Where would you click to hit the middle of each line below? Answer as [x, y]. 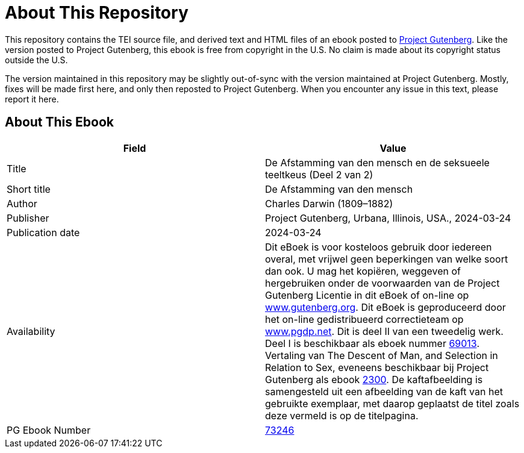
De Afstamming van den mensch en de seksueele [377, 162]
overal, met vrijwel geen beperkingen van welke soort [387, 259]
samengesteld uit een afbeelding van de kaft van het [384, 391]
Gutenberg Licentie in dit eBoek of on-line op [367, 295]
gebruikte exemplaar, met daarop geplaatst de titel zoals [392, 403]
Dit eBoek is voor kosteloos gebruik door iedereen [379, 247]
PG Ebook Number [49, 430]
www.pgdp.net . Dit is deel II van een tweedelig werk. [384, 331]
